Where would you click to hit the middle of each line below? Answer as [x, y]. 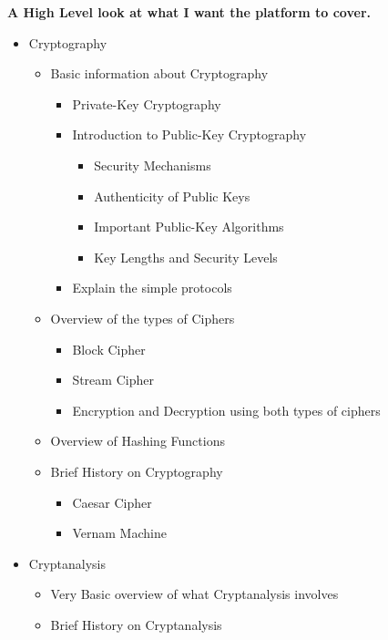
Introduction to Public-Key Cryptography [189, 134]
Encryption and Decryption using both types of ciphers [226, 410]
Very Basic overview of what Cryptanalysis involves [194, 594]
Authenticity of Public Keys [172, 196]
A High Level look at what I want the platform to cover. [189, 12]
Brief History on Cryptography [137, 471]
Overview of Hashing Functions [138, 441]
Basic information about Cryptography [159, 73]
